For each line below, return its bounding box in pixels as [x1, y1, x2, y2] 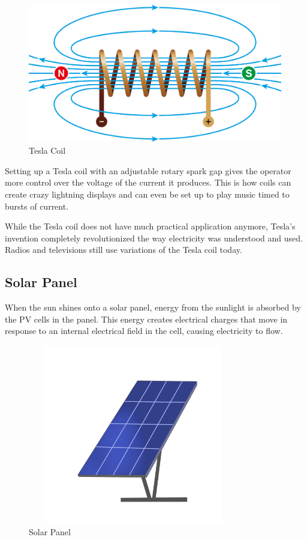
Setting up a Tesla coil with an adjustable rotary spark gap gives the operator [5, 164, 291, 177]
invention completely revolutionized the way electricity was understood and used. [5, 231, 303, 244]
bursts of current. [5, 199, 69, 212]
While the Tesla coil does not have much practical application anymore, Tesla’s [5, 220, 296, 232]
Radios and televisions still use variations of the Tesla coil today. [5, 243, 242, 256]
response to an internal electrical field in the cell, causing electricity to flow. [5, 324, 283, 337]
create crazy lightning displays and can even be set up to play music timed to [5, 188, 290, 201]
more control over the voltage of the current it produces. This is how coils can [5, 176, 291, 189]
